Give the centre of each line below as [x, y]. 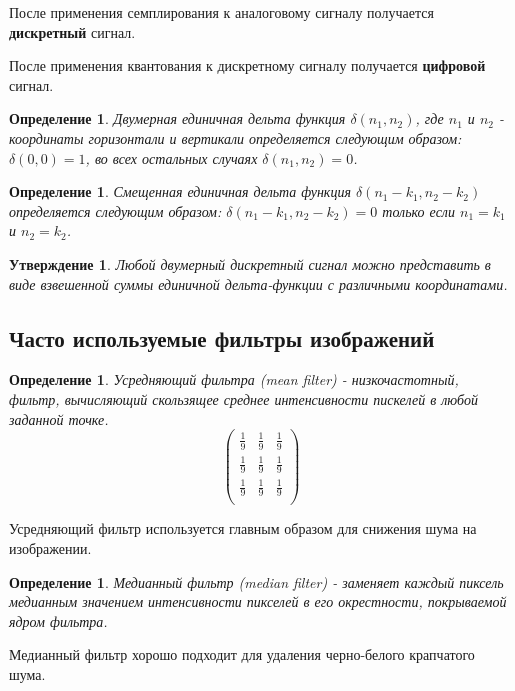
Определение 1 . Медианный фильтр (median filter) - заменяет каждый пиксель [256, 581]
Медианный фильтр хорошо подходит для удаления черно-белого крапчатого [242, 654]
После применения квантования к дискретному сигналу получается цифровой [247, 65]
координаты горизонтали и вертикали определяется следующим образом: [235, 137]
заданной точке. [59, 418]
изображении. [50, 547]
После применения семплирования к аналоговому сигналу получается [221, 12]
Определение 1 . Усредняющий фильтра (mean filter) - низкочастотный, [234, 379]
